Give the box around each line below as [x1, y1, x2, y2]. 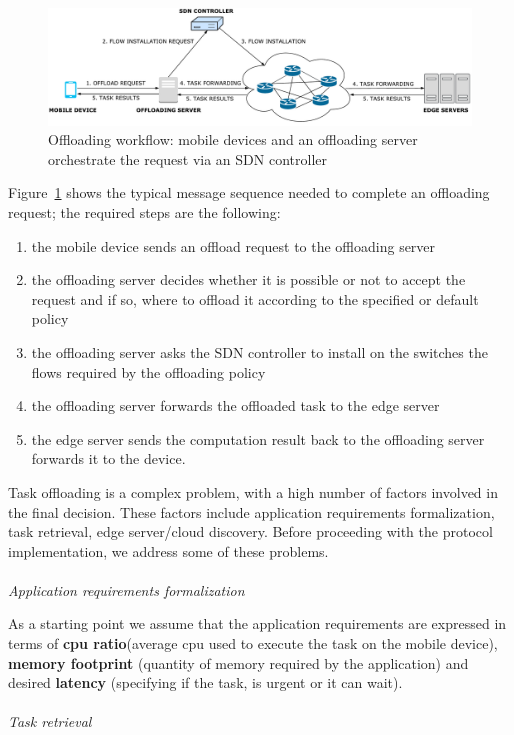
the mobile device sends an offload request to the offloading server [31, 235, 436, 256]
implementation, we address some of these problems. [8, 540, 329, 561]
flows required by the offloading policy [31, 361, 266, 382]
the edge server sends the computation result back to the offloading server [31, 428, 485, 449]
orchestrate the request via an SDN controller [48, 148, 327, 169]
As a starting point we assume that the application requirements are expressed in [8, 613, 507, 634]
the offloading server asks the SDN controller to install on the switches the [31, 341, 488, 362]
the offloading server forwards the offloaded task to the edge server [31, 395, 440, 416]
